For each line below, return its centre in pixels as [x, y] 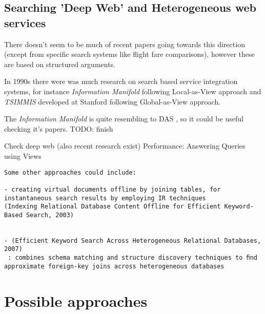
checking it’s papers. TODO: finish [59, 128]
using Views [23, 155]
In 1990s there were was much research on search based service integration [121, 81]
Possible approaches [76, 300]
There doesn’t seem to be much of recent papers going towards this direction [125, 44]
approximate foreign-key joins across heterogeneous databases [114, 266]
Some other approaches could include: [70, 172]
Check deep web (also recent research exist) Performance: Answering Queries [125, 146]
